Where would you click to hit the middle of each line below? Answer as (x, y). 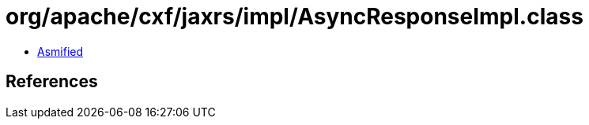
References (52, 82)
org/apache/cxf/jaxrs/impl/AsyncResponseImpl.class (294, 17)
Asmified (60, 51)
